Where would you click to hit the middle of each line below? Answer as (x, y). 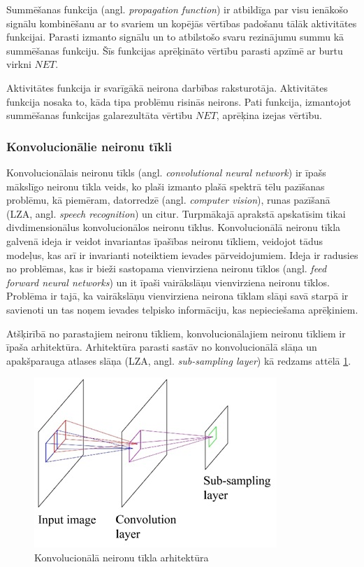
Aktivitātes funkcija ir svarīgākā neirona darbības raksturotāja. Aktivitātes (167, 87)
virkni (19, 64)
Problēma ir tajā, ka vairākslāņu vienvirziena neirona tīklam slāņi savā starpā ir (177, 296)
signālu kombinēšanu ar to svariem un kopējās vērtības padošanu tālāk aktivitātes (182, 23)
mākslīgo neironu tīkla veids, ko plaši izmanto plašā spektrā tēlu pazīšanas (166, 186)
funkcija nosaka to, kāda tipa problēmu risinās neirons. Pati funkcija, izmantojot (179, 101)
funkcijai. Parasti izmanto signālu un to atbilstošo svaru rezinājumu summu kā (175, 37)
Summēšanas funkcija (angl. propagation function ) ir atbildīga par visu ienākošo (177, 9)
